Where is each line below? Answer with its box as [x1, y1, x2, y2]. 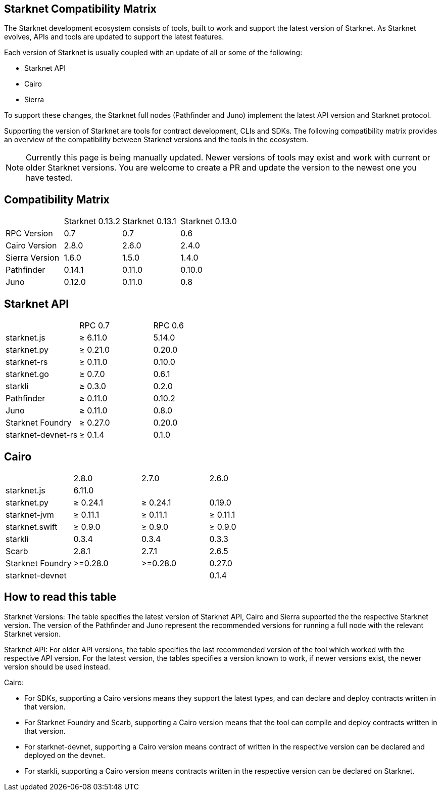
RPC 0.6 [153, 320, 184, 331]
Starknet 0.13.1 [122, 216, 176, 227]
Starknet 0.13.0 [180, 216, 237, 227]
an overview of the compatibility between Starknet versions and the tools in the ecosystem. [4, 135, 308, 144]
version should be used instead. [4, 662, 110, 671]
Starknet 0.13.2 [64, 216, 120, 227]
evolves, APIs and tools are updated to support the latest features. [4, 32, 224, 41]
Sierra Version [6, 253, 60, 263]
